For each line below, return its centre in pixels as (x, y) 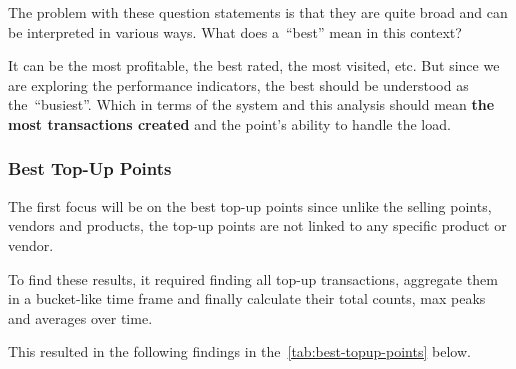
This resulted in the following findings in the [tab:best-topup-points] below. (239, 351)
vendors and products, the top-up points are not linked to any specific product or (257, 225)
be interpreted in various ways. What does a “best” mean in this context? (235, 31)
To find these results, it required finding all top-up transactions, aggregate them (253, 278)
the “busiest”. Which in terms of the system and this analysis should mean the (251, 104)
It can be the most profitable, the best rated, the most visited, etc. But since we (254, 65)
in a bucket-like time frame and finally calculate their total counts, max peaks (247, 298)
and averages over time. (80, 317)
